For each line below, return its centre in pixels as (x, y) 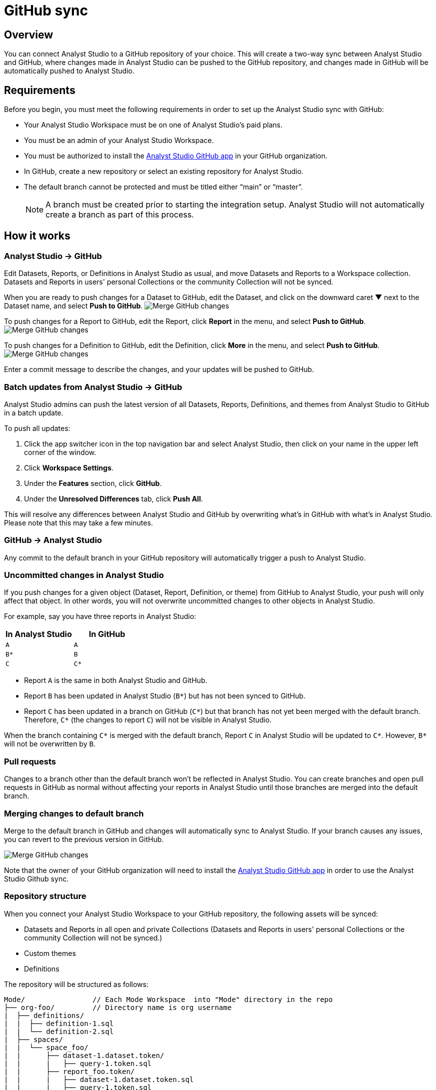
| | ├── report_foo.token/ (69, 1071)
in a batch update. (34, 412)
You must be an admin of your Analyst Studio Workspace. (119, 140)
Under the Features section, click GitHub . (93, 483)
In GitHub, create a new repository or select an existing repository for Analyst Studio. (164, 171)
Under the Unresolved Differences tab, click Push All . (113, 498)
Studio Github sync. (36, 878)
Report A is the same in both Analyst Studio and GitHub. (116, 680)
